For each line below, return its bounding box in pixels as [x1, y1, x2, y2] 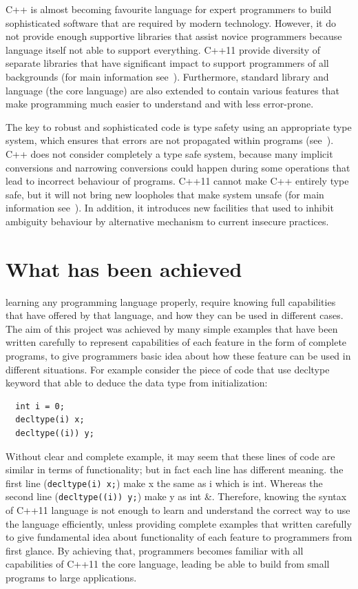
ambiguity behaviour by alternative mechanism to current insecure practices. [6, 214, 329, 228]
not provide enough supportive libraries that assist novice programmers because [6, 29, 342, 43]
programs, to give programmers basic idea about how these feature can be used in [6, 349, 351, 362]
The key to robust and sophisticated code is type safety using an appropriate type [6, 119, 352, 134]
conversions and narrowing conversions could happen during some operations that [6, 160, 350, 174]
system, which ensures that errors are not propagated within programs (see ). [6, 133, 334, 147]
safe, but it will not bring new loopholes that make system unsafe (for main [6, 187, 324, 201]
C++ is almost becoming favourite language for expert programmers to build [6, 2, 332, 16]
